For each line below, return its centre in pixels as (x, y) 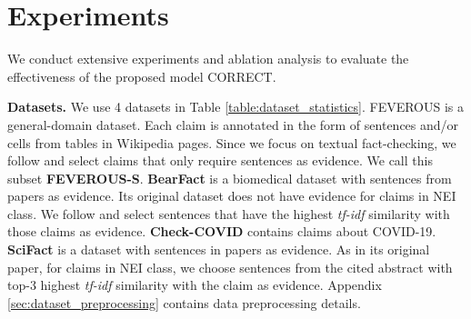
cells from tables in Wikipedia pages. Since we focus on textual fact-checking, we (232, 142)
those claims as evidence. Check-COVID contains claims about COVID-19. (222, 231)
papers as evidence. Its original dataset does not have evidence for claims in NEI (232, 196)
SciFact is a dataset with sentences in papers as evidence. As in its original (219, 249)
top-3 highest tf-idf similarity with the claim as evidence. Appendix (195, 285)
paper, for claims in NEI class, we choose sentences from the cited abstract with (230, 267)
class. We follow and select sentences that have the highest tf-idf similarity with (229, 213)
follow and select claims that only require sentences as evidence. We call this (220, 160)
